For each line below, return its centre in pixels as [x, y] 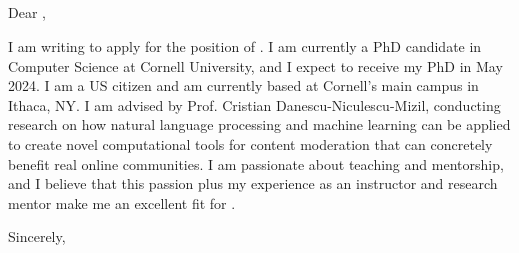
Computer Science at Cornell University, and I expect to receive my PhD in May [255, 65]
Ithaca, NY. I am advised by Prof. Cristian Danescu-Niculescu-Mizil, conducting [254, 104]
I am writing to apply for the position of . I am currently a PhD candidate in [245, 45]
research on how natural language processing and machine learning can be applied [259, 124]
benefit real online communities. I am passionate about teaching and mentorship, [256, 163]
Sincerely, [37, 236]
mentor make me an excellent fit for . [122, 202]
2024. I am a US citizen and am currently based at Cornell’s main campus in [243, 85]
